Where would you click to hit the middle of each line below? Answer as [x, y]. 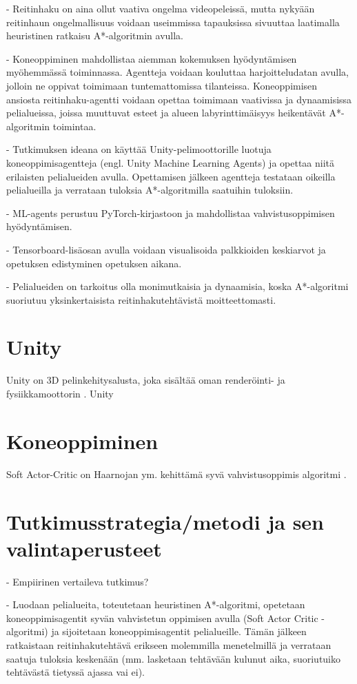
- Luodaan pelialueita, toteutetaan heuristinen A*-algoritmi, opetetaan [156, 604]
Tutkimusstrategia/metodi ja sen [165, 521]
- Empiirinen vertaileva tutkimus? [78, 581]
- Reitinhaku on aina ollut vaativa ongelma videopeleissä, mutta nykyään [161, 8]
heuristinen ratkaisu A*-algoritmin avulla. [95, 35]
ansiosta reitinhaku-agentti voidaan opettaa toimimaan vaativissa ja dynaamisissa [179, 99]
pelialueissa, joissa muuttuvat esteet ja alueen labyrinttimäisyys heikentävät [166, 113]
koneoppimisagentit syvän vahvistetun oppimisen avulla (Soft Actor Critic [162, 618]
